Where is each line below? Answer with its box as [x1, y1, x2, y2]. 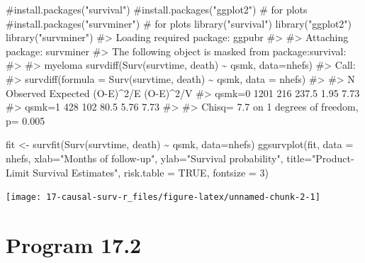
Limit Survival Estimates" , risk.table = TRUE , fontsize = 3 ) [6, 164, 269, 179]
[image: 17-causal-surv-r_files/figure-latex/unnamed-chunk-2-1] [6, 192, 320, 203]
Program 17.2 [6, 230, 142, 259]
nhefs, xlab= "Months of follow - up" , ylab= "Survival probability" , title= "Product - [6, 150, 354, 165]
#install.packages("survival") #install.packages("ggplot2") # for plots [6, 2, 308, 16]
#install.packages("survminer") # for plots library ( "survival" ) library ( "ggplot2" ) [6, 16, 352, 30]
